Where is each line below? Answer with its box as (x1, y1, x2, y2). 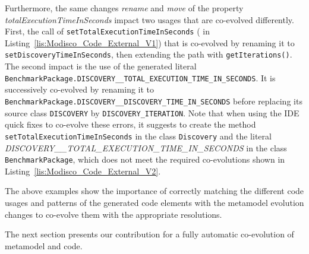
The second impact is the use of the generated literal (5, 60, 197, 72)
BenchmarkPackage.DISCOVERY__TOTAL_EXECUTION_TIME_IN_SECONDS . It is (5, 71, 276, 84)
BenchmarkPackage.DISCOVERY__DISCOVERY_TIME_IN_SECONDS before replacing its (5, 94, 302, 107)
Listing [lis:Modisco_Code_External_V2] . (5, 164, 161, 177)
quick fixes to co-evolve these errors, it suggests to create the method (5, 118, 256, 131)
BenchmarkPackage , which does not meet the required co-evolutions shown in (5, 153, 285, 166)
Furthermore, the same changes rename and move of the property (5, 2, 244, 14)
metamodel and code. (5, 239, 83, 252)
